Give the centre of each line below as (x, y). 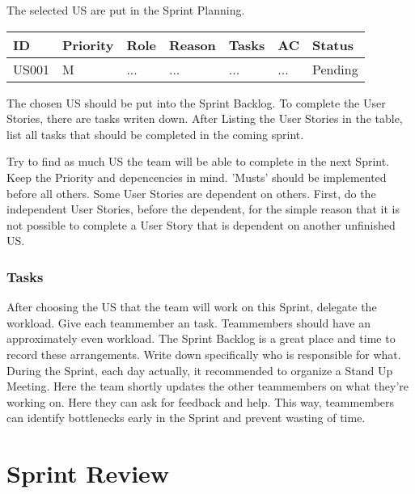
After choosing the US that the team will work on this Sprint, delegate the (192, 307)
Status (333, 44)
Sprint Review (88, 473)
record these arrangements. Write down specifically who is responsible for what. (204, 354)
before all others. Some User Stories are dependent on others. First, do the (191, 193)
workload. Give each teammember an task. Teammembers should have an (188, 322)
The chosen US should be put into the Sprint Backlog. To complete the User (196, 102)
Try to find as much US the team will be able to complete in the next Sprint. (198, 161)
